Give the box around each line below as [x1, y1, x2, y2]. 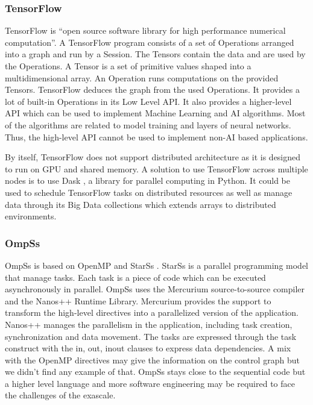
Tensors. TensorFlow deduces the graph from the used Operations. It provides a [5, 83, 300, 96]
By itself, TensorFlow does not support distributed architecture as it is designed [5, 151, 301, 163]
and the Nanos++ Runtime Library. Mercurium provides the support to [5, 294, 271, 307]
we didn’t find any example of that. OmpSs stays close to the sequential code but [5, 365, 306, 378]
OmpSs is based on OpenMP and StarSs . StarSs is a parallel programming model [5, 259, 308, 271]
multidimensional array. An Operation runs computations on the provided [5, 71, 279, 84]
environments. [5, 210, 57, 222]
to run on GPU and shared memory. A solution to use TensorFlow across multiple [5, 162, 308, 175]
